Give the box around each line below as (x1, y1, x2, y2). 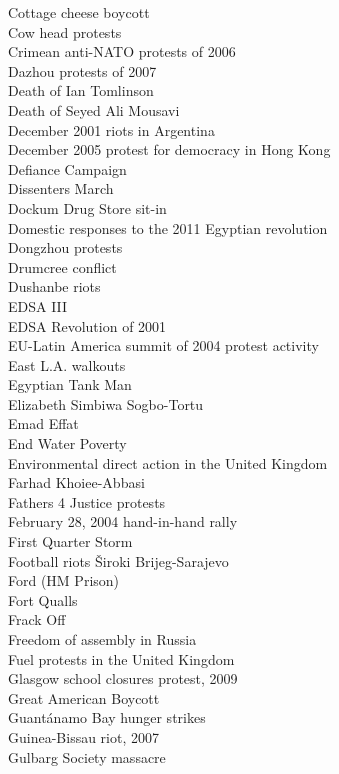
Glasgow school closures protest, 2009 (8, 668, 238, 689)
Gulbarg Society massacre (8, 746, 166, 767)
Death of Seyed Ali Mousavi (8, 99, 180, 120)
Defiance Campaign (8, 158, 127, 179)
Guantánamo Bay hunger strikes (8, 707, 206, 728)
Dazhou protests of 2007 (8, 60, 157, 81)
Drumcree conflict (8, 256, 117, 277)
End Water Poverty (8, 433, 127, 454)
